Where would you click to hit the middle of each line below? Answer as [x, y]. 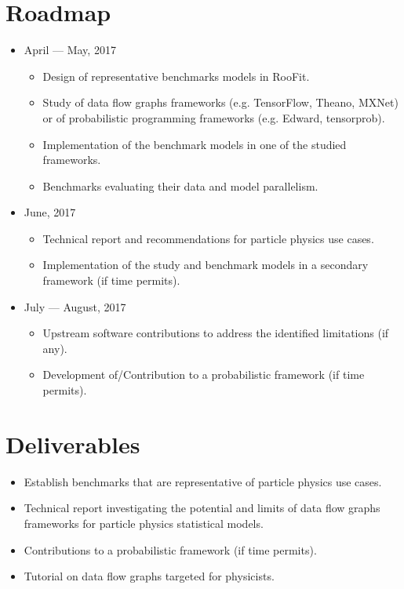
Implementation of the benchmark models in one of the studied [195, 144]
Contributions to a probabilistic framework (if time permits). [170, 549]
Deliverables [73, 444]
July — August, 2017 [75, 306]
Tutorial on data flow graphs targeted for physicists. [149, 576]
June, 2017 [50, 212]
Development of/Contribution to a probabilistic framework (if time [204, 374]
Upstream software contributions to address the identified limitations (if [216, 333]
